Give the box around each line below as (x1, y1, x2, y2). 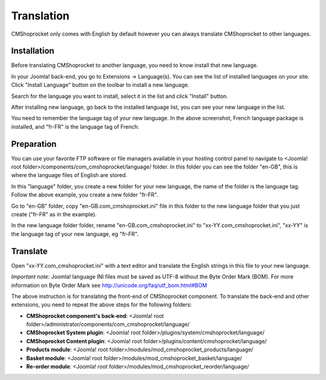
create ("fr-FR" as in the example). (11, 211, 97, 218)
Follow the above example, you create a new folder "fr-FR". (11, 191, 158, 199)
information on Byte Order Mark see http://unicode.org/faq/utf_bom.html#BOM (11, 282, 208, 289)
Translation (11, 9, 69, 22)
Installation (11, 46, 54, 56)
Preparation (11, 139, 57, 149)
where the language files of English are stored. (11, 172, 127, 179)
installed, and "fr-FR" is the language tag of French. (11, 123, 140, 130)
